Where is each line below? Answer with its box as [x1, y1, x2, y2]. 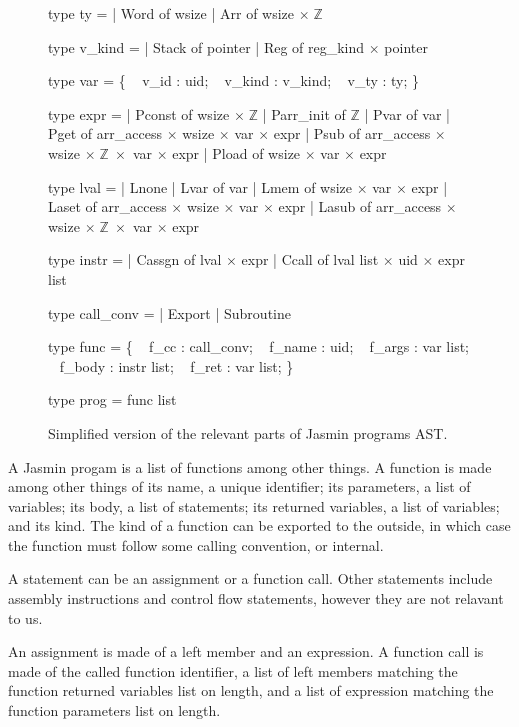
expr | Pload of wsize [172, 142, 301, 163]
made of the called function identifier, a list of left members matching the [8, 660, 458, 681]
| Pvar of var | [364, 103, 450, 124]
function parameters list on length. [8, 700, 221, 721]
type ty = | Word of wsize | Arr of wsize [48, 3, 295, 23]
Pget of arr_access [48, 123, 162, 144]
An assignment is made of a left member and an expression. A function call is [8, 641, 484, 662]
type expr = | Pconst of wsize [48, 103, 230, 124]
